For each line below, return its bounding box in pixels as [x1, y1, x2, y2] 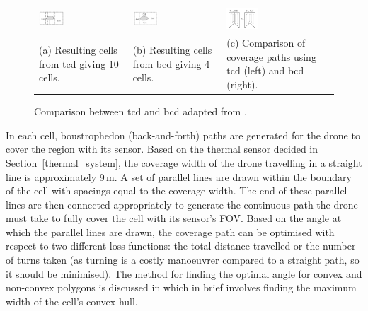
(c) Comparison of [226, 35, 306, 50]
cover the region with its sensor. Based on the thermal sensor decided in [6, 141, 318, 156]
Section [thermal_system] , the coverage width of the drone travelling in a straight [6, 155, 362, 170]
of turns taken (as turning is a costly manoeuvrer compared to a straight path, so [6, 252, 360, 267]
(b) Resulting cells [132, 42, 212, 57]
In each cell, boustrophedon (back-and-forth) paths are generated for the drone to [6, 127, 360, 142]
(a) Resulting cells [39, 42, 117, 57]
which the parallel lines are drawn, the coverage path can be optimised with [6, 224, 335, 239]
